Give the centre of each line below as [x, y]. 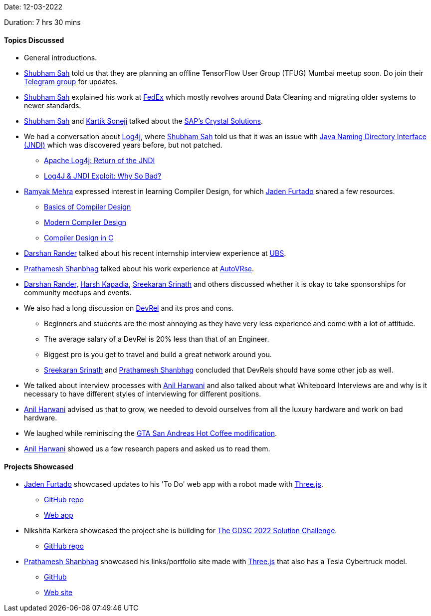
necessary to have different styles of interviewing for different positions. [143, 394]
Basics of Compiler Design [88, 207]
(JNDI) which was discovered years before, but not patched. [123, 145]
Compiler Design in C [79, 238]
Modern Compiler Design [85, 222]
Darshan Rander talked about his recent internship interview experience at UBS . [155, 253]
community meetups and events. [78, 293]
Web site [58, 593]
